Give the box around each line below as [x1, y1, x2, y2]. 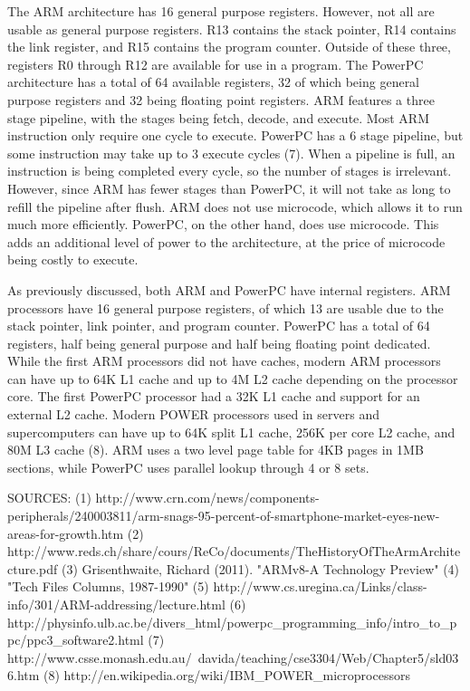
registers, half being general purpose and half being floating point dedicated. [7, 333, 431, 352]
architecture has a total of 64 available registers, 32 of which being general [7, 72, 420, 91]
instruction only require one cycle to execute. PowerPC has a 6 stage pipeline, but [7, 126, 464, 145]
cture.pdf [7, 559, 58, 578]
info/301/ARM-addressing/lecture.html [7, 595, 225, 613]
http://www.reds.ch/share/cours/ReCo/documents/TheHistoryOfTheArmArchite [7, 542, 461, 561]
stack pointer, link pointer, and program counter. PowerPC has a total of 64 [7, 316, 430, 335]
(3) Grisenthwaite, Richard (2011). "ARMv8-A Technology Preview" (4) [61, 559, 460, 578]
